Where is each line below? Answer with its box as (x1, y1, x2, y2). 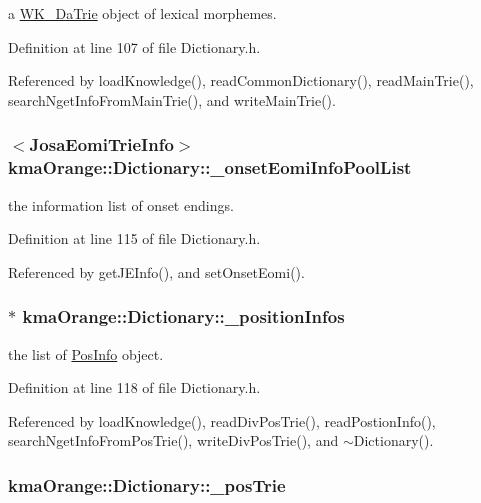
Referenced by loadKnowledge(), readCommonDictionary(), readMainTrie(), (8, 70, 474, 91)
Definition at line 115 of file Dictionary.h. (8, 228, 261, 249)
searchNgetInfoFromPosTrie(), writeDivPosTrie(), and (8, 430, 339, 451)
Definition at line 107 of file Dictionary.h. (8, 36, 261, 57)
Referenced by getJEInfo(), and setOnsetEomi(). (8, 261, 305, 282)
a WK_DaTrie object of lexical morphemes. (8, 3, 277, 23)
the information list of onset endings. (8, 194, 234, 215)
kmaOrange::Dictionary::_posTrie (8, 472, 286, 497)
